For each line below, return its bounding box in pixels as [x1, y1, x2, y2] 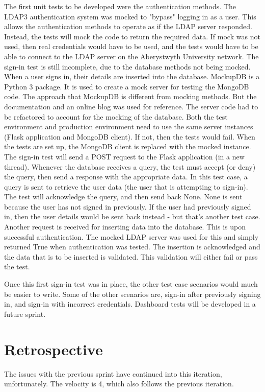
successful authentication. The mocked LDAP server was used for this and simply [4, 231, 259, 242]
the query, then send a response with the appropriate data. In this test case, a [4, 171, 248, 182]
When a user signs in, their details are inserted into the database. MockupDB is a [4, 71, 260, 82]
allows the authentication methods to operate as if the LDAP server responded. [4, 21, 252, 32]
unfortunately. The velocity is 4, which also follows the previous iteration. [4, 378, 234, 389]
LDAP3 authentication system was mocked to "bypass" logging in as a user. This [4, 11, 256, 21]
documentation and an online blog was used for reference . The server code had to [4, 101, 258, 111]
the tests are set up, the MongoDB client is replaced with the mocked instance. [4, 141, 251, 152]
